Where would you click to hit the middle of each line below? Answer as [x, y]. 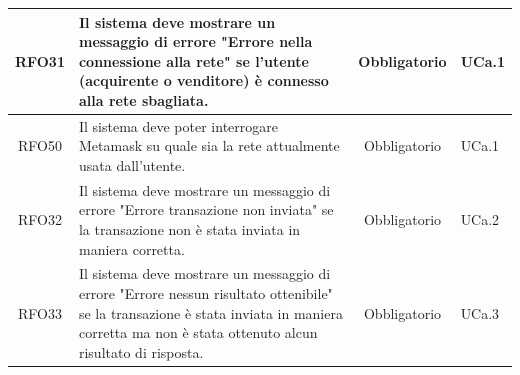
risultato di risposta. [141, 351]
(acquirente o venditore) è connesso [203, 80]
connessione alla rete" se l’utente [193, 60]
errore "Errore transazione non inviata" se [206, 209]
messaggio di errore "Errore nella [195, 41]
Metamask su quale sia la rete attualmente [209, 145]
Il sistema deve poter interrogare [178, 125]
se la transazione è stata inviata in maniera [210, 312]
